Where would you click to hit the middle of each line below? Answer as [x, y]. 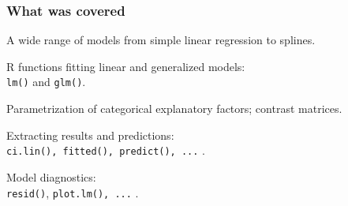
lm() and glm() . [46, 82]
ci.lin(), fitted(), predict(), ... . [106, 150]
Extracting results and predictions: [90, 135]
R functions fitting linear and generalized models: [126, 66]
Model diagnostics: [51, 176]
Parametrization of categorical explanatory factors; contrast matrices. [174, 109]
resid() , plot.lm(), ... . [73, 192]
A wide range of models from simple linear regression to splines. [161, 40]
